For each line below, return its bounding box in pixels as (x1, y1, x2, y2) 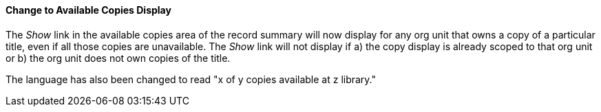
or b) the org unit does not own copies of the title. (6, 52, 231, 64)
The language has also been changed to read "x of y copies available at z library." (6, 73, 377, 85)
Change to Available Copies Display (6, 4, 171, 16)
